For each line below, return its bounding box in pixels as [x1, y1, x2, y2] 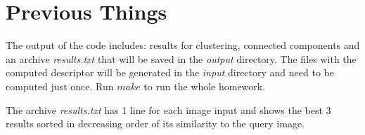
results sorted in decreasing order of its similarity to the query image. [6, 116, 305, 131]
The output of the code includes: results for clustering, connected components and [6, 38, 360, 52]
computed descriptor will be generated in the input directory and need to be [6, 65, 334, 80]
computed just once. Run [6, 78, 114, 93]
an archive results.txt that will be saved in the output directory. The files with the [6, 51, 357, 66]
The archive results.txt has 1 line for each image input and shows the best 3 [6, 102, 331, 117]
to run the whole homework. [143, 78, 266, 93]
